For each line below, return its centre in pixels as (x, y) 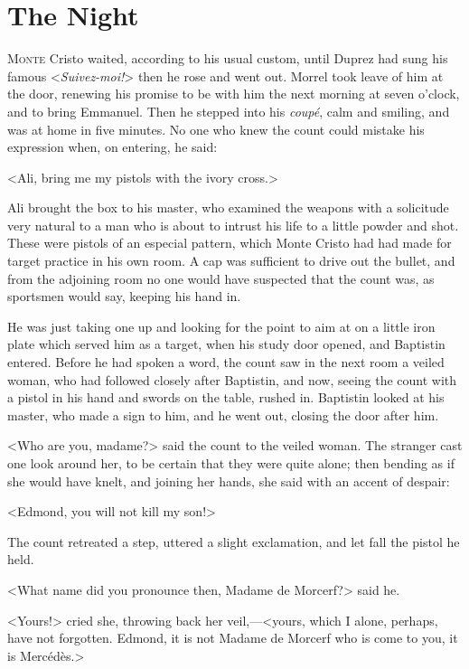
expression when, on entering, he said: (113, 147)
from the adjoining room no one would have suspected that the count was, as (221, 278)
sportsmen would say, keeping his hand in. (124, 296)
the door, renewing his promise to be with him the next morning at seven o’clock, (234, 94)
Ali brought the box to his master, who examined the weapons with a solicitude (228, 207)
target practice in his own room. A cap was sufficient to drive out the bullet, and (231, 261)
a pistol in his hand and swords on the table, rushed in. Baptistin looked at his (226, 397)
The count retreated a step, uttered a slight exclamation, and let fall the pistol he (234, 541)
